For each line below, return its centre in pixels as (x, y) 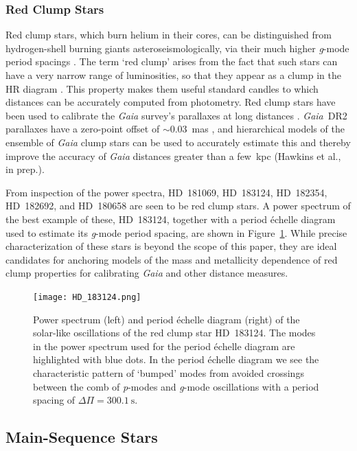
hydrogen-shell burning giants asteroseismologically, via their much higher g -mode (177, 48)
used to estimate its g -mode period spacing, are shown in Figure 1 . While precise (176, 232)
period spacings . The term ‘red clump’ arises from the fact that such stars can (172, 61)
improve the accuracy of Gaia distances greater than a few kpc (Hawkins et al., (173, 155)
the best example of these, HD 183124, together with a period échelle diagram (171, 219)
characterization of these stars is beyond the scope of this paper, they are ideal (171, 246)
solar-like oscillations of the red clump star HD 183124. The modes (174, 333)
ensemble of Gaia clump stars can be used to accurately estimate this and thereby (178, 142)
